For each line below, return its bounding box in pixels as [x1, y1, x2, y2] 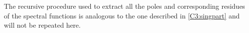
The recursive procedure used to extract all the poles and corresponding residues [4, 1, 245, 11]
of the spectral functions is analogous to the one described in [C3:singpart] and [4, 10, 240, 20]
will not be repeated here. [4, 20, 81, 30]
